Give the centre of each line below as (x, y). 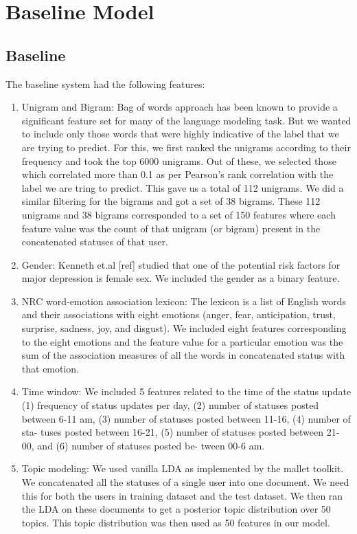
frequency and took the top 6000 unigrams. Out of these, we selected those (179, 160)
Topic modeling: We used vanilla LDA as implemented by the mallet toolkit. (183, 468)
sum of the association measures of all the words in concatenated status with (183, 355)
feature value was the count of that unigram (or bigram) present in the (171, 228)
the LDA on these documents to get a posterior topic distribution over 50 (176, 509)
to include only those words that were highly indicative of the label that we (180, 134)
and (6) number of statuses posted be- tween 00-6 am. (151, 445)
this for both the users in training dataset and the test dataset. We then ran (182, 495)
